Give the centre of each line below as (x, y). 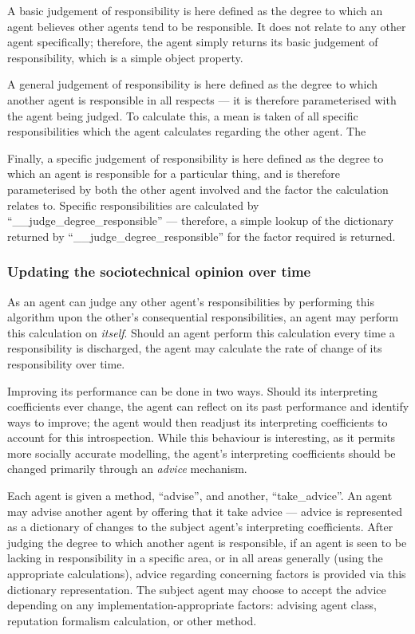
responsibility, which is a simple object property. (125, 57)
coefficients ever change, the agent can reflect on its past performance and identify (208, 406)
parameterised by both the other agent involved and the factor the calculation (198, 189)
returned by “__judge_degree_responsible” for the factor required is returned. (202, 236)
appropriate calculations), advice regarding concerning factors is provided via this (207, 574)
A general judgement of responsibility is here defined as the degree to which (193, 84)
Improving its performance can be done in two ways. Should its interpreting (193, 390)
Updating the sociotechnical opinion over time (159, 272)
